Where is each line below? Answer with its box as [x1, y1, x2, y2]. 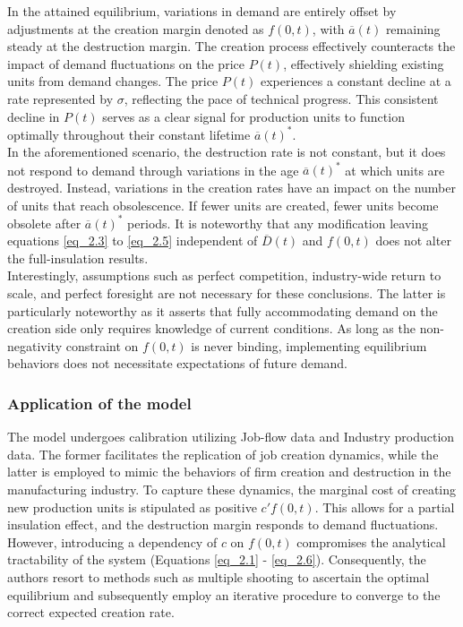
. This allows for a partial [314, 497, 455, 516]
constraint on [65, 336, 139, 355]
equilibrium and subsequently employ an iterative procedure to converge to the [7, 585, 441, 604]
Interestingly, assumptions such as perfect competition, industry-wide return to [7, 266, 442, 285]
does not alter [375, 231, 451, 250]
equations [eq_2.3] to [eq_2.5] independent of [7, 231, 258, 250]
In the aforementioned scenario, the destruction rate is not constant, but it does [7, 142, 446, 161]
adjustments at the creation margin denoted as [7, 19, 264, 38]
